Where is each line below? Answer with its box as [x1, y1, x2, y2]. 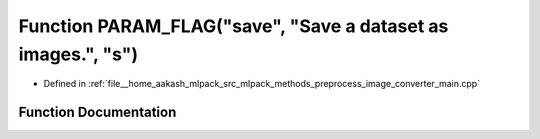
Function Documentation [18, 104, 177, 121]
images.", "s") [18, 43, 139, 65]
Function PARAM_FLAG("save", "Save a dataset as [18, 15, 449, 37]
